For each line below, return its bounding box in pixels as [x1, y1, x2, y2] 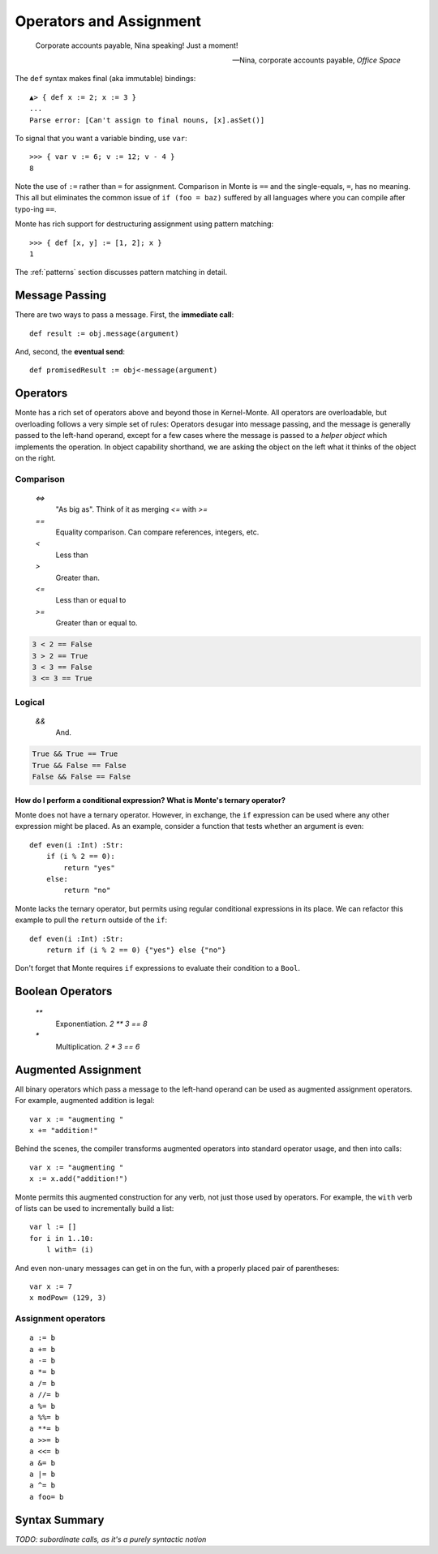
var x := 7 [29, 1281, 73, 1291]
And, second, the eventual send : [15, 347, 126, 357]
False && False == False [32, 772, 131, 782]
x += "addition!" [29, 1126, 98, 1135]
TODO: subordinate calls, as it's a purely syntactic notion [15, 1534, 207, 1544]
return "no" [63, 886, 111, 895]
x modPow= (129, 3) [29, 1294, 107, 1303]
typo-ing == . [15, 204, 57, 214]
